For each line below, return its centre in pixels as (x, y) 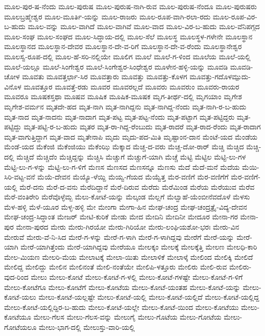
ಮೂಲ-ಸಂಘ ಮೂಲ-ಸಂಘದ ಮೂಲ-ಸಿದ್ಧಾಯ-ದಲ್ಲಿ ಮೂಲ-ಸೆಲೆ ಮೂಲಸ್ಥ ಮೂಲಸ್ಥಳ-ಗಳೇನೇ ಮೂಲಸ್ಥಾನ (128, 36)
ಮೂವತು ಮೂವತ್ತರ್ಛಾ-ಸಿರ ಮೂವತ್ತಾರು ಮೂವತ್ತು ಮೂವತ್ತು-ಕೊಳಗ (105, 76)
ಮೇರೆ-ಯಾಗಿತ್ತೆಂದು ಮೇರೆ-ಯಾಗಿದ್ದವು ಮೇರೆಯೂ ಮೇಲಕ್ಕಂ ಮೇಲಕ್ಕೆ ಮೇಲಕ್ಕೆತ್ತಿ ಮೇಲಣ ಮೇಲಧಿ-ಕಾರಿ (139, 247)
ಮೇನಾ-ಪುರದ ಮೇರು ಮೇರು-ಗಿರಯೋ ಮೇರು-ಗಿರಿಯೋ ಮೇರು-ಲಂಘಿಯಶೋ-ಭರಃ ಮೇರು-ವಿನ (128, 227)
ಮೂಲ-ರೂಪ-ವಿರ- (235, 16)
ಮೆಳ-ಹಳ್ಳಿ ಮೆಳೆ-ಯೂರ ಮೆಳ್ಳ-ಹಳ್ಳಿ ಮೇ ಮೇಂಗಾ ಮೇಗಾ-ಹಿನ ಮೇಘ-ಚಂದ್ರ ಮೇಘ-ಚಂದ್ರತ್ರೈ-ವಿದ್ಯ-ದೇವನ (126, 206)
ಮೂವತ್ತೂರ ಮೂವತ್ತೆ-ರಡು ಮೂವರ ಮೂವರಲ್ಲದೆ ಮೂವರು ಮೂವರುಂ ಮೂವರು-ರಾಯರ (131, 86)
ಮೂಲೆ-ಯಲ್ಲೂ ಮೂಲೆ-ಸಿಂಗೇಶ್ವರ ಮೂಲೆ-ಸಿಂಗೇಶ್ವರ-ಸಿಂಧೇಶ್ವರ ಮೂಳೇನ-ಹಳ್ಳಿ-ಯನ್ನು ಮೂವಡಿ (116, 66)
